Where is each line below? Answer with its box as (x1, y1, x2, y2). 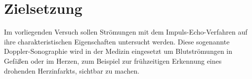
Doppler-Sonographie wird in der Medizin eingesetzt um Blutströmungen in (4, 46, 232, 56)
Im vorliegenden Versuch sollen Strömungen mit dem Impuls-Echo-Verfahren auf (4, 27, 248, 37)
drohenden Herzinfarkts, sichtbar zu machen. (4, 65, 140, 76)
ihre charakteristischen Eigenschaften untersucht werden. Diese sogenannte (4, 36, 230, 46)
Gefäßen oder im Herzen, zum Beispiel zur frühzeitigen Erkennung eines (4, 55, 222, 66)
